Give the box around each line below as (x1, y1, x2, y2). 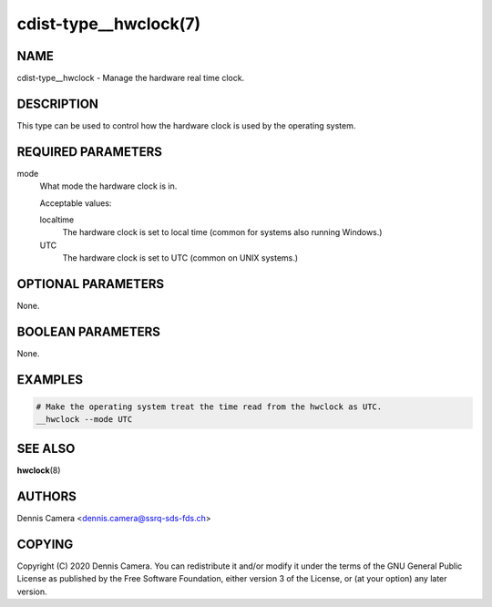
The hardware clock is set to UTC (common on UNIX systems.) (62, 252, 299, 263)
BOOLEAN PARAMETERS (16, 324, 161, 339)
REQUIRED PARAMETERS (16, 144, 163, 159)
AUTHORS (16, 489, 77, 504)
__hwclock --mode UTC (36, 415, 133, 425)
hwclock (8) (16, 465, 61, 476)
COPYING (16, 536, 74, 551)
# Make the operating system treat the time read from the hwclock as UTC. (36, 402, 383, 412)
